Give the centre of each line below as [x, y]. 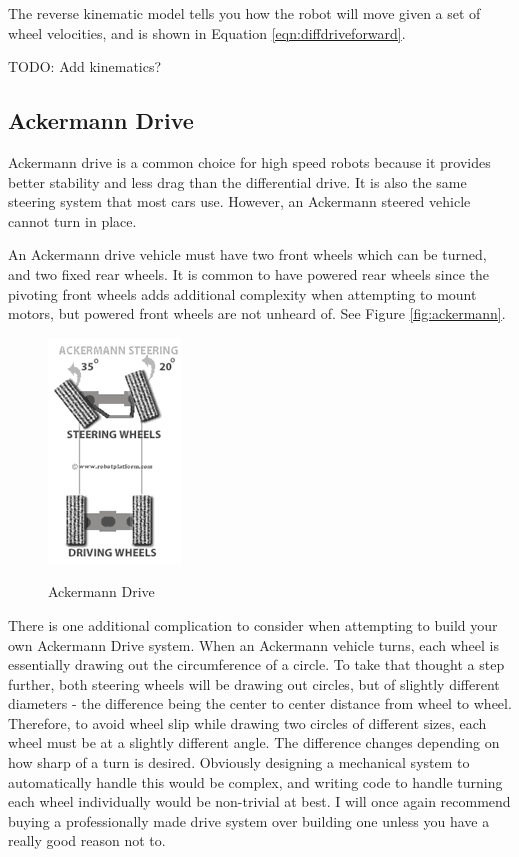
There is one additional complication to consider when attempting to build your [253, 624]
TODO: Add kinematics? [85, 66]
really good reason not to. [87, 840]
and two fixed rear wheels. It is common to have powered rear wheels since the [249, 273]
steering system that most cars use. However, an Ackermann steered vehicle [239, 201]
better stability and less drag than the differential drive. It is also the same [237, 181]
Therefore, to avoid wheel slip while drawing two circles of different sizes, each [247, 722]
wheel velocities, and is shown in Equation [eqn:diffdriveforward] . [207, 32]
